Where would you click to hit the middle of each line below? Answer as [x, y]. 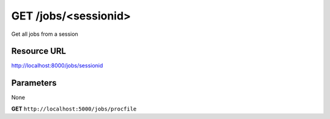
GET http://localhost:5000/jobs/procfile [74, 109]
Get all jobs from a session [45, 34]
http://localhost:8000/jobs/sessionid [57, 66]
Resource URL [39, 51]
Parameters [34, 83]
